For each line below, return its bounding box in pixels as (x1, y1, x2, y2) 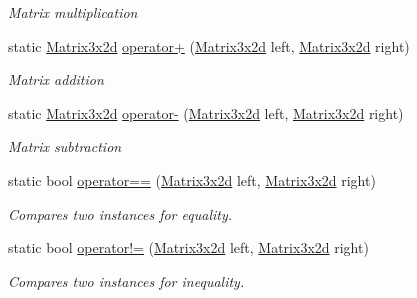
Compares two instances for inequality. (8, 270, 245, 291)
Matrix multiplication (8, 2, 138, 22)
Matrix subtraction (8, 136, 122, 157)
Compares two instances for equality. (8, 203, 233, 224)
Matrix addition (8, 69, 104, 90)
